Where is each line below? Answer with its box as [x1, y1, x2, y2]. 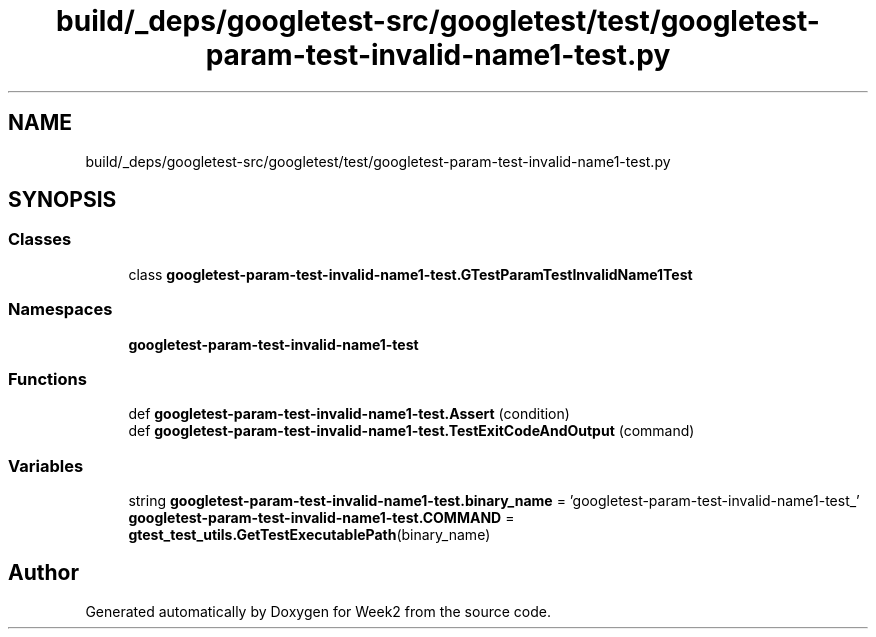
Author [8, 560, 79, 586]
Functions [8, 368, 87, 389]
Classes [8, 229, 72, 250]
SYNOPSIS [8, 187, 117, 213]
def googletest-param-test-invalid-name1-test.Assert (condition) [128, 405, 570, 423]
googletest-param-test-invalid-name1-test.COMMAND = [128, 509, 515, 527]
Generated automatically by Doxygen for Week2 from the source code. [85, 602, 551, 620]
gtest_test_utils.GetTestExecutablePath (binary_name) [128, 526, 491, 544]
